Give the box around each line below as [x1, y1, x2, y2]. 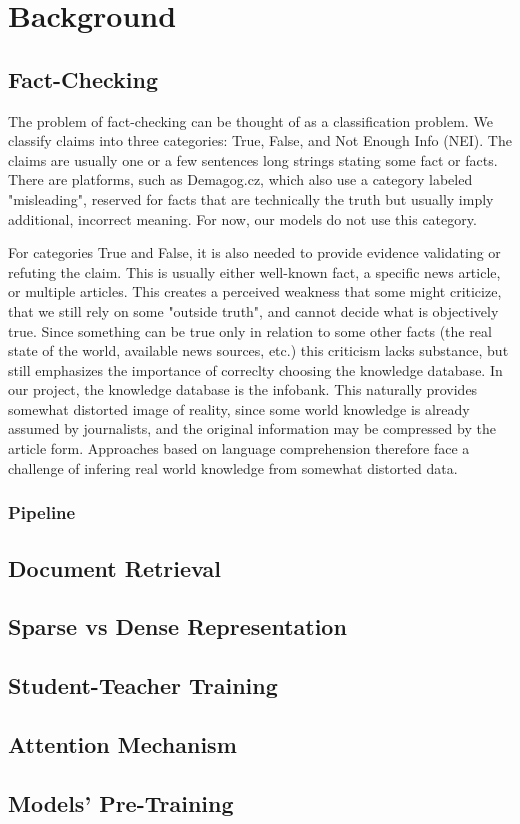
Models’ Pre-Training [8, 787, 234, 818]
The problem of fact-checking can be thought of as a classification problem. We [8, 110, 493, 131]
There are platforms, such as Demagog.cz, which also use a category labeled [8, 169, 473, 190]
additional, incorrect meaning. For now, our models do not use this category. [8, 208, 477, 229]
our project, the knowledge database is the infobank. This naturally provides [8, 379, 478, 400]
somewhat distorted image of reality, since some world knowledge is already [8, 398, 470, 419]
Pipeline [8, 500, 76, 525]
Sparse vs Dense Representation [8, 611, 347, 642]
